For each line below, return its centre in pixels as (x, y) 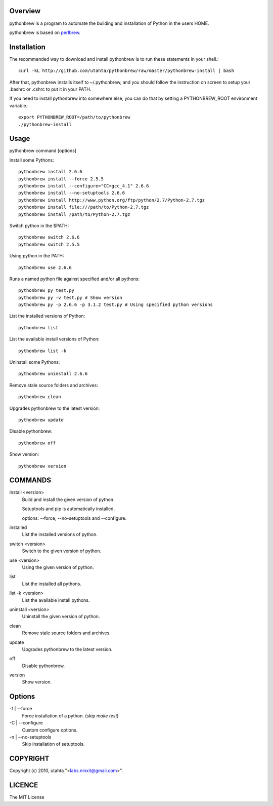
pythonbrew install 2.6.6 (51, 172)
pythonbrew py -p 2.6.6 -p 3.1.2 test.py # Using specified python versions (116, 305)
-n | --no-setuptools (30, 737)
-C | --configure (26, 723)
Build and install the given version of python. (68, 500)
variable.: (19, 105)
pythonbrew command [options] (43, 151)
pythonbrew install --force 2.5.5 (61, 179)
